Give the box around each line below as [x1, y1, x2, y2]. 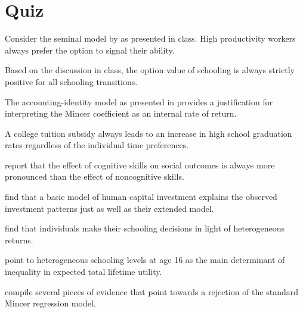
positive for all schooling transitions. [5, 75, 138, 87]
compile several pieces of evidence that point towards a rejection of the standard [5, 285, 298, 298]
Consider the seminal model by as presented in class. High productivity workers [5, 32, 296, 45]
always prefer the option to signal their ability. [5, 43, 175, 56]
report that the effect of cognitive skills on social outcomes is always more [5, 158, 275, 171]
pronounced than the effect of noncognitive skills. [5, 170, 184, 183]
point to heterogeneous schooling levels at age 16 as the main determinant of [5, 253, 285, 266]
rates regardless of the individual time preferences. [5, 139, 189, 151]
